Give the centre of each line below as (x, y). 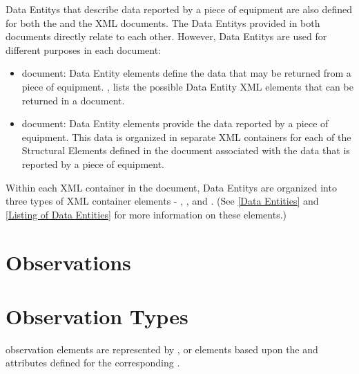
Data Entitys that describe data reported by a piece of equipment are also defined (179, 9)
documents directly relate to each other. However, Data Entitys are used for (166, 36)
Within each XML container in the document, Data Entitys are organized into (171, 187)
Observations (68, 262)
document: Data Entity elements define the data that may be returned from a (186, 73)
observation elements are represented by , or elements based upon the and (162, 349)
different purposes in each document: (84, 49)
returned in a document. (73, 100)
